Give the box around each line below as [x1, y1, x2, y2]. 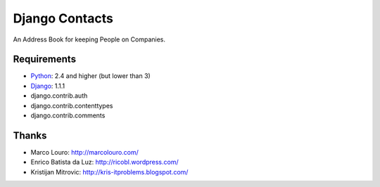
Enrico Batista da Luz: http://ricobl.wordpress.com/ [30, 158, 179, 167]
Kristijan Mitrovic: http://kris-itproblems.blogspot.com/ [30, 167, 189, 176]
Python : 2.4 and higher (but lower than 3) [30, 72, 151, 80]
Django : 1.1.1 [30, 82, 65, 90]
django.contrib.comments [30, 111, 106, 120]
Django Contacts [13, 11, 114, 26]
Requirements [13, 53, 77, 65]
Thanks [13, 129, 47, 141]
